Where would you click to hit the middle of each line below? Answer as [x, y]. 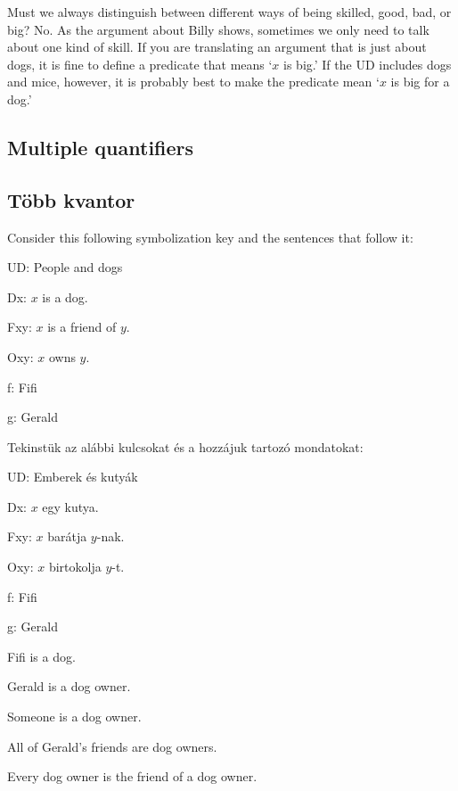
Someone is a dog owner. [74, 717]
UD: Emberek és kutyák [73, 477]
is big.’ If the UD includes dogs [368, 64]
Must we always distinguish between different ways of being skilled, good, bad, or [229, 12]
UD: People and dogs [65, 267]
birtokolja [75, 567]
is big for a [420, 82]
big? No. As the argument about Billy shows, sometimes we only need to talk [218, 29]
